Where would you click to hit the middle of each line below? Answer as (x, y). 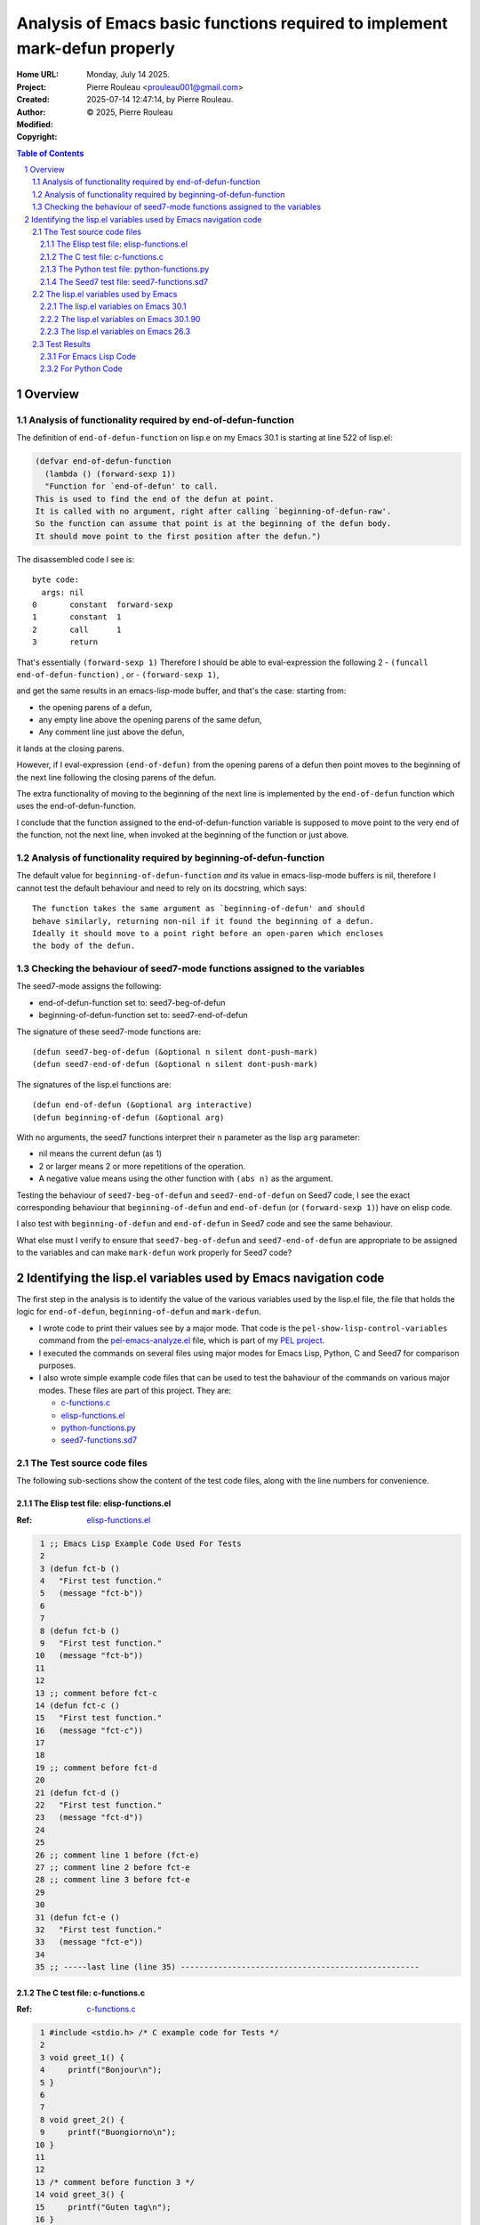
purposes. (57, 1365)
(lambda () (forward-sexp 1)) (111, 473)
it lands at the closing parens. (70, 748)
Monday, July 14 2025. (128, 75)
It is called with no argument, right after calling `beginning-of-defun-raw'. (213, 511)
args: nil (63, 592)
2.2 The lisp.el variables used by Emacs (105, 294)
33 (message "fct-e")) (89, 1942)
